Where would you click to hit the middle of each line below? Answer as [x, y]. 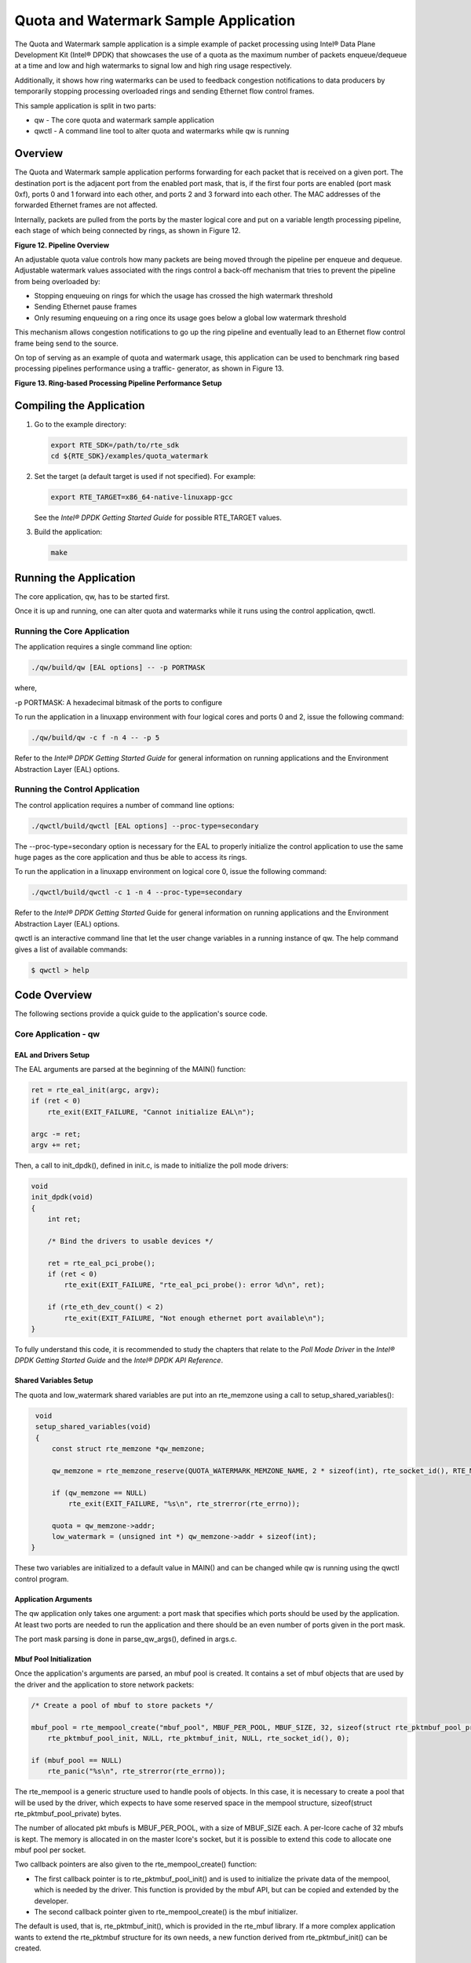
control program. [42, 1579]
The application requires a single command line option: [103, 647]
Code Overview [53, 995]
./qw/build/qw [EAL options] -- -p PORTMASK [118, 668]
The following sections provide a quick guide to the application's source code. [141, 1014]
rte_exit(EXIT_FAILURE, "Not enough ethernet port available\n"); [195, 1318]
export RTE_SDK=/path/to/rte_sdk [115, 445]
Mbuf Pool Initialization [53, 1659]
